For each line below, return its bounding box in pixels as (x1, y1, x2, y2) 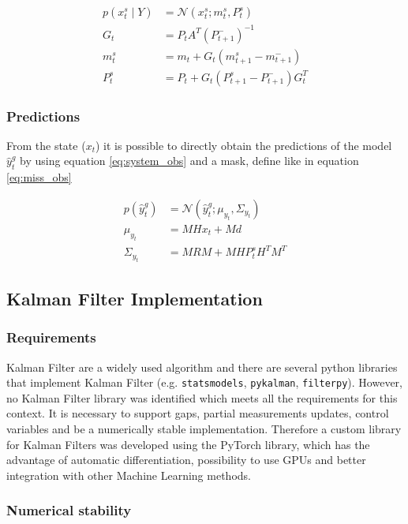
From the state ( (6, 137, 86, 153)
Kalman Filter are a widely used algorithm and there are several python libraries (6, 358, 398, 375)
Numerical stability (6, 500, 132, 520)
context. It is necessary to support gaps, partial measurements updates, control (6, 405, 389, 421)
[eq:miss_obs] (6, 169, 72, 185)
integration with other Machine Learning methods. (6, 466, 251, 483)
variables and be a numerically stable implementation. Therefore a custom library (6, 421, 402, 437)
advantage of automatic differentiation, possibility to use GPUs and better (6, 451, 366, 468)
